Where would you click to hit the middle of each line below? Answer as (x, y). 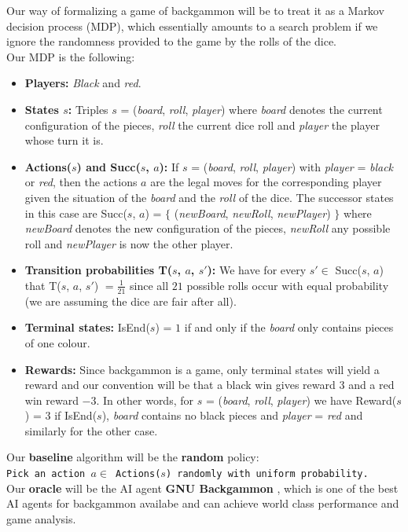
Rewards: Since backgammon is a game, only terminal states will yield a (202, 369)
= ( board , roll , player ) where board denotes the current (252, 109)
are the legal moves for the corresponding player (266, 182)
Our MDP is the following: (71, 56)
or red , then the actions (81, 182)
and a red (371, 385)
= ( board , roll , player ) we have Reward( (301, 400)
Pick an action (46, 474)
